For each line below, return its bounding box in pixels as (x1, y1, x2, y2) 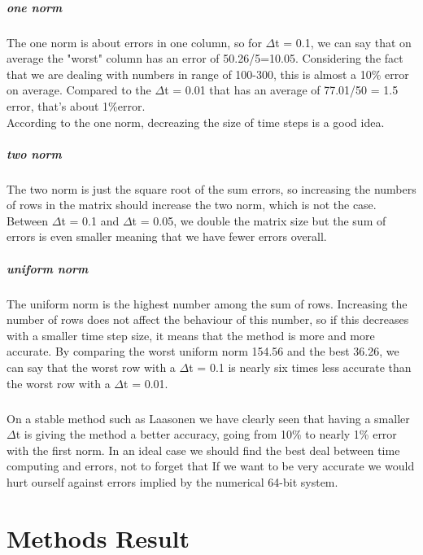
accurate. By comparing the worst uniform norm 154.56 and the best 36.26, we (7, 343, 399, 360)
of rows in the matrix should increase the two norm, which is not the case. (7, 196, 377, 213)
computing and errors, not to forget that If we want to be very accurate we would (7, 457, 415, 474)
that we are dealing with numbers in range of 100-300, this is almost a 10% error (7, 65, 409, 82)
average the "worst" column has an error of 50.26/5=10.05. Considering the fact (7, 50, 403, 67)
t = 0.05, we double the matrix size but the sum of (132, 212, 386, 229)
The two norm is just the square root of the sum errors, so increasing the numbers (7, 180, 416, 197)
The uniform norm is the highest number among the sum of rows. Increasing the (7, 295, 408, 312)
